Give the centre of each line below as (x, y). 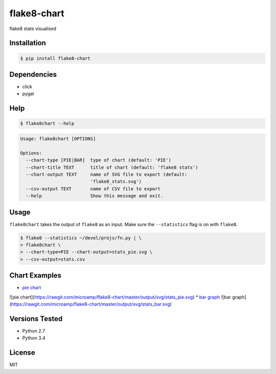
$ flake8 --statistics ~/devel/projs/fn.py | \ (81, 238)
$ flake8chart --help (47, 123)
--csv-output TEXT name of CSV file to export (93, 189)
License (22, 353)
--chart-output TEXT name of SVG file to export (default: (107, 174)
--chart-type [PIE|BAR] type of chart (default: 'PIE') (98, 160)
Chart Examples (35, 276)
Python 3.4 (34, 338)
